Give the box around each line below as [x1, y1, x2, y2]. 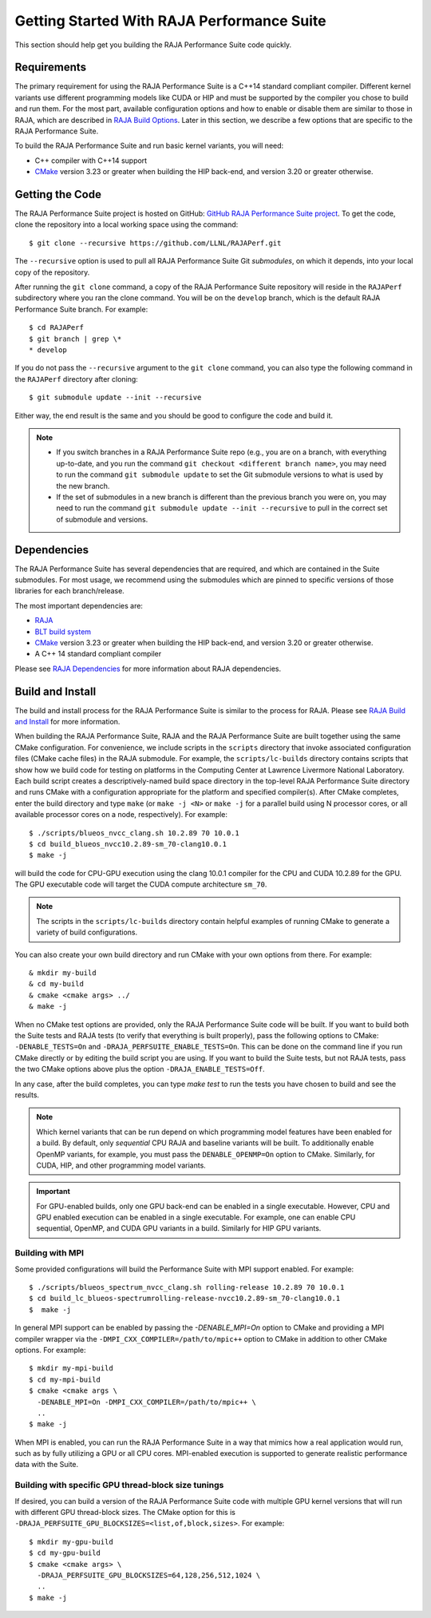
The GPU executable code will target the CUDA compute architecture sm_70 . [14, 879, 267, 890]
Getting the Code [14, 188, 101, 201]
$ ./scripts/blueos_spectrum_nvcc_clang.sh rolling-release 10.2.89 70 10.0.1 [29, 1283, 345, 1291]
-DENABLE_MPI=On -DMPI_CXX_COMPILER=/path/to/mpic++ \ [37, 1398, 257, 1406]
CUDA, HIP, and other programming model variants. [36, 1160, 207, 1170]
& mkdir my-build [29, 969, 97, 978]
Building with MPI [14, 1247, 84, 1259]
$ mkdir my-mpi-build [29, 1364, 113, 1373]
